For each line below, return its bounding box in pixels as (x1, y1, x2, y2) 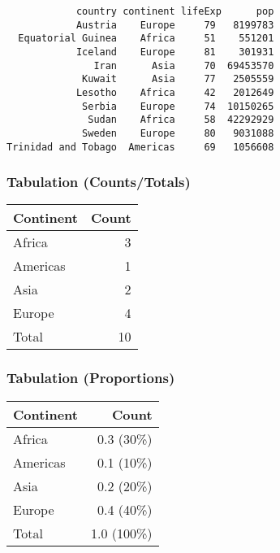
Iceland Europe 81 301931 (75, 46, 274, 58)
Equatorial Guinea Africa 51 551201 (18, 33, 274, 45)
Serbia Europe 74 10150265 (82, 100, 274, 112)
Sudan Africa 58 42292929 (88, 114, 274, 126)
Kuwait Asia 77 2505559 (82, 73, 274, 85)
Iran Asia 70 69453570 (93, 59, 274, 72)
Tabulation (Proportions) (6, 368, 175, 388)
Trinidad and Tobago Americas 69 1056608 (6, 141, 274, 153)
